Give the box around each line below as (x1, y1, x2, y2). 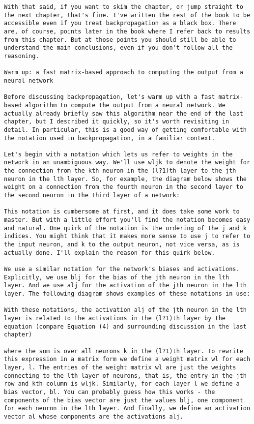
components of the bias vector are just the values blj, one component (4, 396, 243, 404)
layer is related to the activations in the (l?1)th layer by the (4, 314, 226, 322)
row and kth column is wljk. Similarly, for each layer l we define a (4, 380, 240, 388)
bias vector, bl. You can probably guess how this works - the (4, 388, 215, 395)
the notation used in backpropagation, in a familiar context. (4, 134, 215, 142)
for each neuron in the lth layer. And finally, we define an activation (4, 405, 251, 412)
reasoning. (4, 52, 39, 60)
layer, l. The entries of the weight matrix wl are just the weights (4, 363, 236, 371)
